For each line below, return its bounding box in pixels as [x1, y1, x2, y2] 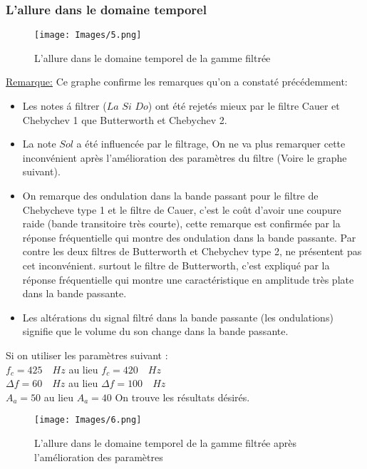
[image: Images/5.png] [34, 30, 142, 41]
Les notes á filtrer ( [22, 98, 107, 113]
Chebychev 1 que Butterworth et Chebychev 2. [22, 112, 227, 127]
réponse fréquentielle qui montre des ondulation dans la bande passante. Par [22, 230, 356, 244]
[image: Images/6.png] [34, 415, 142, 426]
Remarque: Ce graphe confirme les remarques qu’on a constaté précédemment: [6, 74, 348, 89]
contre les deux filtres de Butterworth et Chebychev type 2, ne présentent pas [22, 244, 362, 259]
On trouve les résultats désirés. [115, 389, 250, 404]
